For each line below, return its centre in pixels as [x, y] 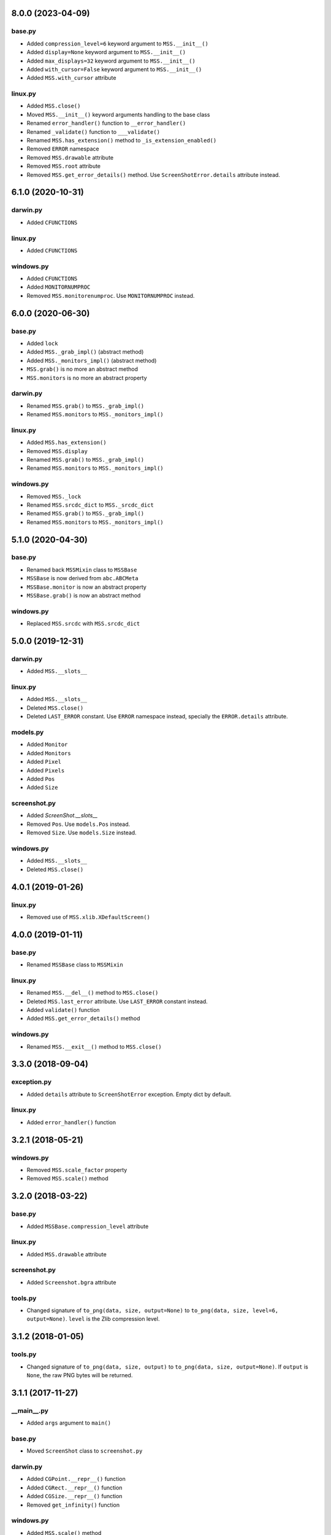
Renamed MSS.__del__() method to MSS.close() [93, 993]
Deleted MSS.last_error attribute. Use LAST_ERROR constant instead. [117, 1001]
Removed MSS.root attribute [64, 166]
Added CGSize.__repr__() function [74, 1496]
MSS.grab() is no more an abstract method [82, 369]
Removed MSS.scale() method [67, 1178]
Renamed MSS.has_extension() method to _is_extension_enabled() [122, 141]
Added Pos [41, 779]
